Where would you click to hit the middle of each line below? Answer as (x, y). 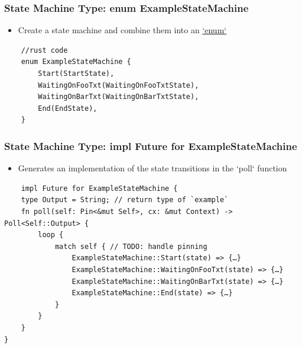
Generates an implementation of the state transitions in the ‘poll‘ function (152, 168)
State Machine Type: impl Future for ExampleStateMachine (151, 146)
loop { (51, 235)
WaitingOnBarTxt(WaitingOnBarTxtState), (118, 97)
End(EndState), (68, 108)
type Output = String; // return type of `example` (125, 200)
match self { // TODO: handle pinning (131, 246)
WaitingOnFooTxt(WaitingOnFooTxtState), (118, 85)
